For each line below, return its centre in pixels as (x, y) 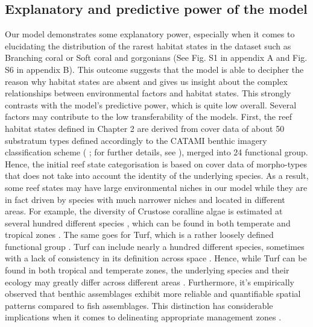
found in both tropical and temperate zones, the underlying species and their (147, 270)
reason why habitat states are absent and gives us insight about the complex (146, 81)
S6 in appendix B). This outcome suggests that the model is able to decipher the (154, 69)
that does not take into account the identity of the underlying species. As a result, (157, 176)
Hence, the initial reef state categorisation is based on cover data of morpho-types (156, 163)
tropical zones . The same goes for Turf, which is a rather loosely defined (139, 235)
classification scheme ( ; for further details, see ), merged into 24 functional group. (156, 152)
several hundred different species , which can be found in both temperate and (148, 223)
